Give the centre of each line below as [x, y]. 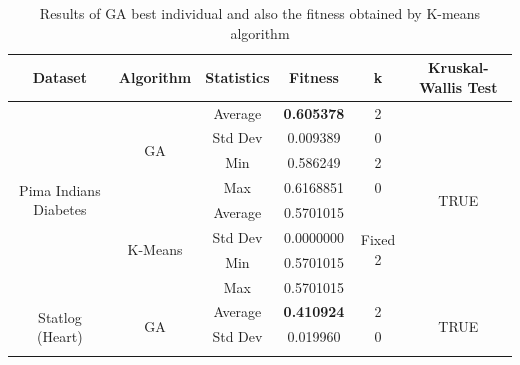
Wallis [441, 86]
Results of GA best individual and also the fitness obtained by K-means [260, 13]
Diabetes [60, 209]
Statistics [237, 76]
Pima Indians [60, 189]
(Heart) [60, 336]
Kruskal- [458, 67]
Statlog [60, 316]
